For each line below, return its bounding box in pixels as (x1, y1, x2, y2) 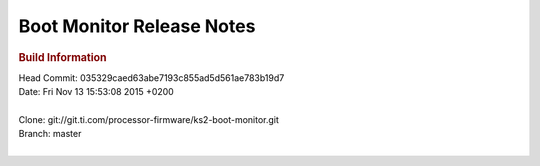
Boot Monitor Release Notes (18, 15, 256, 37)
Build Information (18, 50, 107, 64)
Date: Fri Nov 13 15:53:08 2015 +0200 (18, 86, 174, 98)
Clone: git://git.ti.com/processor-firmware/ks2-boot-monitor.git (18, 113, 280, 125)
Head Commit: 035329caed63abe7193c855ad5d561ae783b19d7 (18, 71, 285, 84)
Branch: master (18, 128, 82, 140)
